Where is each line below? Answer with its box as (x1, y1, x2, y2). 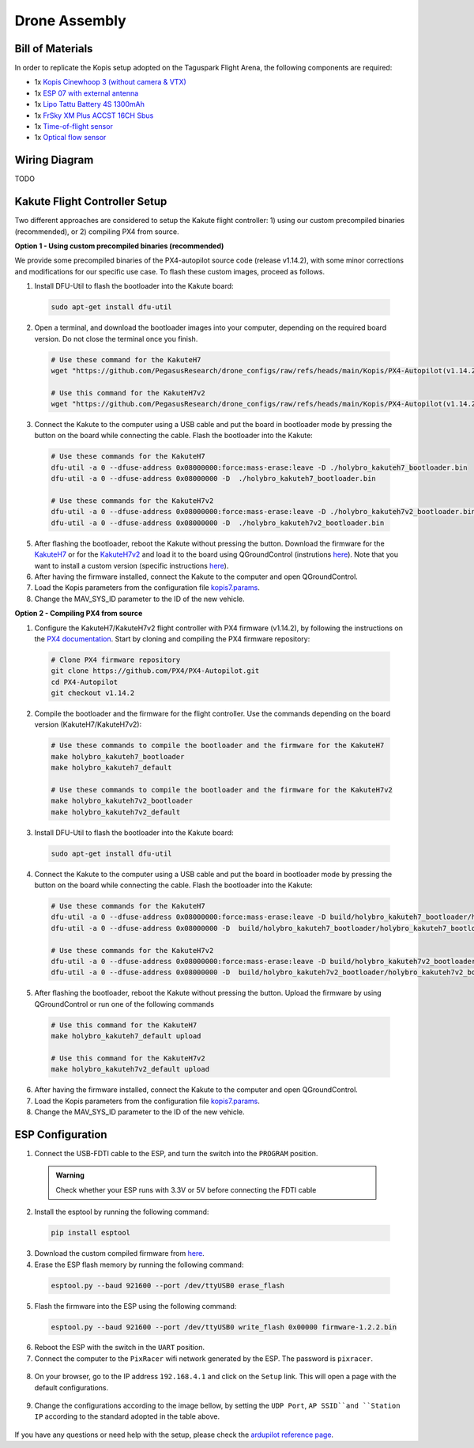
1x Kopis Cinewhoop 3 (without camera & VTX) (34, 78, 187, 87)
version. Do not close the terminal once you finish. (34, 334, 198, 343)
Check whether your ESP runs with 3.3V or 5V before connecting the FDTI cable (55, 1185, 317, 1194)
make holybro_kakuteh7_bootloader (51, 752, 185, 761)
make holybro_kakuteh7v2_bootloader (51, 796, 194, 806)
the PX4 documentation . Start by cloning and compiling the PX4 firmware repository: (34, 633, 310, 644)
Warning (55, 1170, 85, 1180)
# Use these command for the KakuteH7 (51, 355, 201, 364)
